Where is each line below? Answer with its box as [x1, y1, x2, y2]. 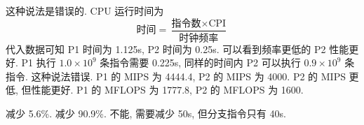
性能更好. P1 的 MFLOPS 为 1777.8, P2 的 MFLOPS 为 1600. [31, 82, 304, 97]
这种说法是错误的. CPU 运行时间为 [6, 3, 164, 17]
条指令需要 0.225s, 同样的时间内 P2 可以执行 [100, 55, 301, 70]
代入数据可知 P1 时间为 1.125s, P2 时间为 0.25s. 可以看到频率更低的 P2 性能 [6, 41, 349, 56]
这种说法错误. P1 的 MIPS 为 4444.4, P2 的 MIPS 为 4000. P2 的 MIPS [31, 68, 346, 83]
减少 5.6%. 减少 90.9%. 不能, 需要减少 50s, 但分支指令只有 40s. [6, 105, 286, 120]
